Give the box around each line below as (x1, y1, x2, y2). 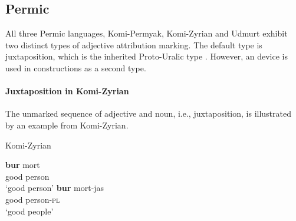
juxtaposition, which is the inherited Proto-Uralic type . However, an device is (5, 50, 288, 62)
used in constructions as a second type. (5, 61, 146, 74)
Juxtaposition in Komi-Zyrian (5, 85, 129, 97)
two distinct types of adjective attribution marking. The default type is (5, 38, 262, 51)
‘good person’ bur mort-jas (5, 182, 104, 194)
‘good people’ (5, 204, 54, 217)
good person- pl (5, 193, 60, 205)
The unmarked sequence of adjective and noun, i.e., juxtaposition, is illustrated (5, 107, 291, 120)
